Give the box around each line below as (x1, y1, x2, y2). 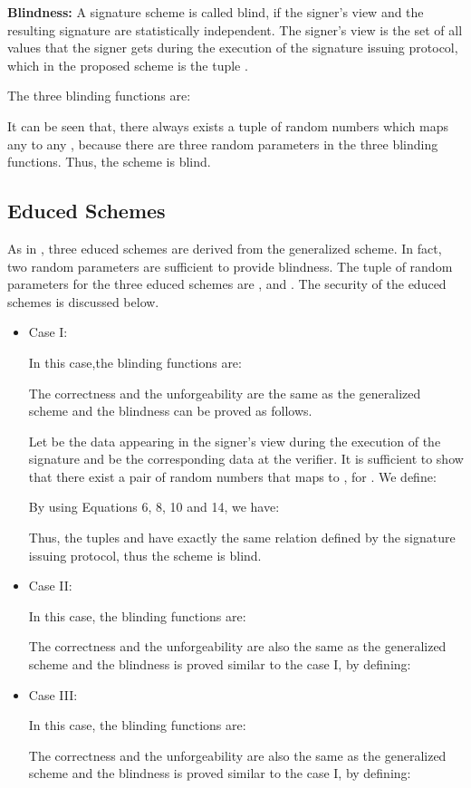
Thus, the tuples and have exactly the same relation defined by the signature (28, 528, 456, 547)
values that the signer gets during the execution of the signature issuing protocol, (7, 38, 458, 57)
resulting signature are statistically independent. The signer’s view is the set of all (7, 20, 463, 39)
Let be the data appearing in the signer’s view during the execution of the (28, 431, 441, 450)
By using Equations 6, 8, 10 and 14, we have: (28, 497, 280, 516)
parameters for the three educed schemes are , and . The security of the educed (7, 274, 447, 293)
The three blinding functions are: (7, 86, 191, 105)
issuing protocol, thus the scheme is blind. (28, 545, 262, 564)
